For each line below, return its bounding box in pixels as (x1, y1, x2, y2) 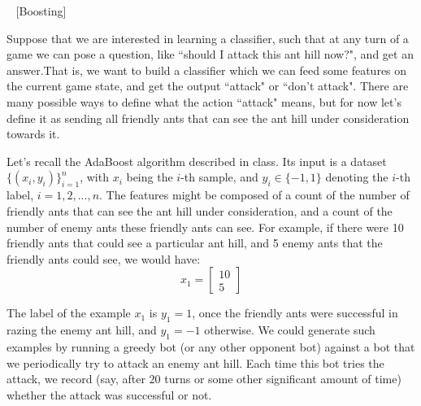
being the (126, 168, 173, 186)
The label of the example (7, 304, 131, 321)
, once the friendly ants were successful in (192, 304, 398, 321)
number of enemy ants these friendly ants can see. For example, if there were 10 (7, 218, 404, 235)
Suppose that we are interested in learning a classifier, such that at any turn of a (7, 29, 409, 46)
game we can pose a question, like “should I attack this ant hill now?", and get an (7, 46, 414, 63)
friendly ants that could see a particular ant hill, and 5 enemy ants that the (7, 234, 383, 251)
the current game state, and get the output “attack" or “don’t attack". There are (7, 77, 409, 94)
